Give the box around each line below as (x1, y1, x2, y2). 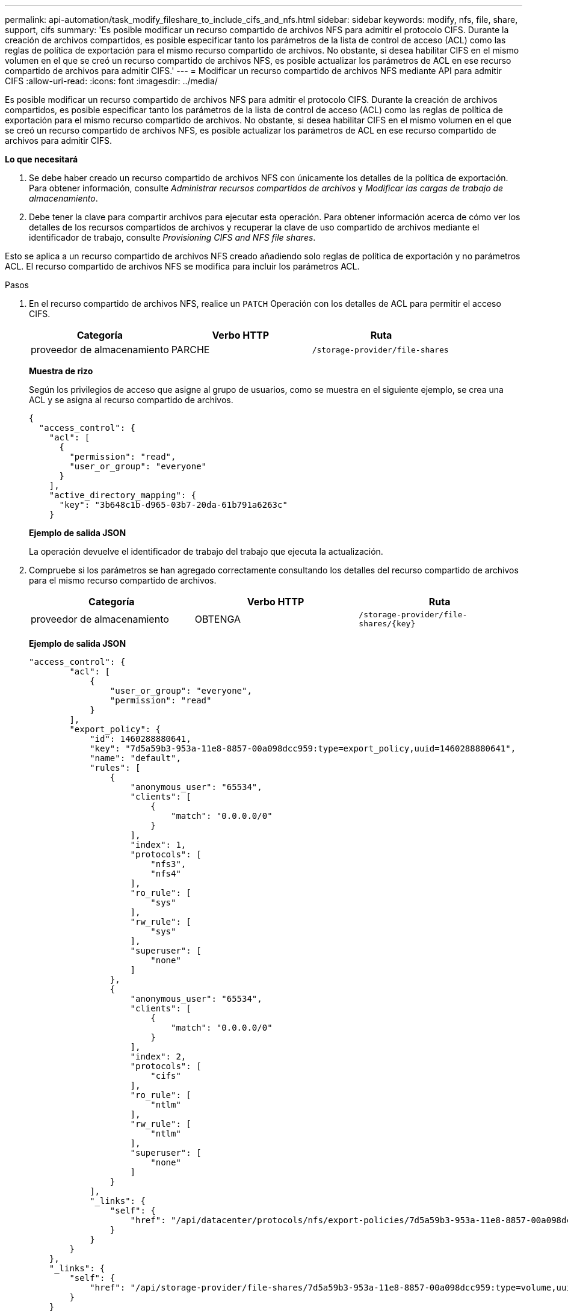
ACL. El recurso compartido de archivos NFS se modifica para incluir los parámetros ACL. (5, 261, 360, 271)
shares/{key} (359, 619, 416, 628)
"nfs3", (150, 859, 187, 869)
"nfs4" (150, 869, 181, 878)
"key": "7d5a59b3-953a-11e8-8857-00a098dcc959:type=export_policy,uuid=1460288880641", (90, 744, 516, 753)
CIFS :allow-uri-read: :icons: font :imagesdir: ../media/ (5, 76, 218, 86)
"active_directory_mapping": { (49, 490, 197, 500)
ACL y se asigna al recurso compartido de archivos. (29, 395, 233, 405)
